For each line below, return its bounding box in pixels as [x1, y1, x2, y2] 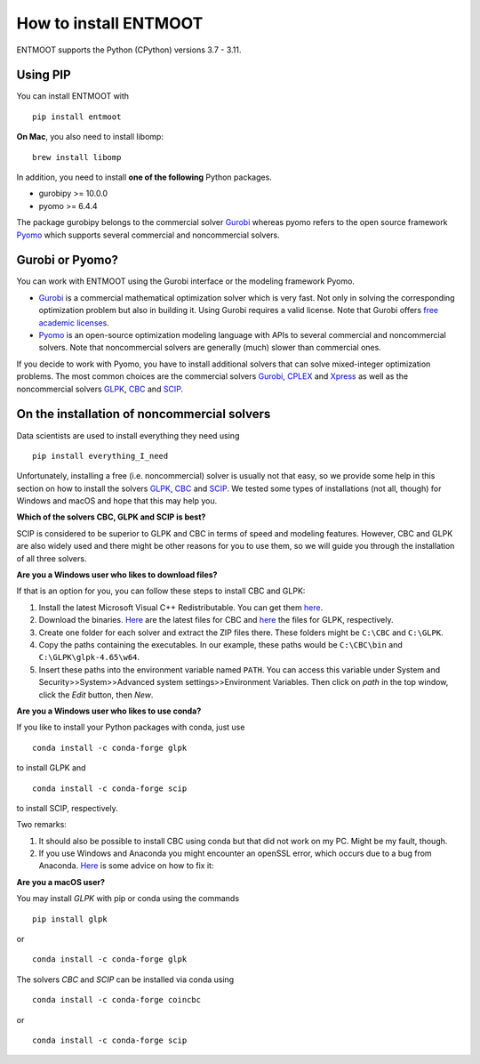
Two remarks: [16, 819, 67, 830]
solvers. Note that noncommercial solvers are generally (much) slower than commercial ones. [38, 343, 381, 353]
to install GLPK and [16, 762, 86, 773]
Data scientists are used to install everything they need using [16, 430, 240, 440]
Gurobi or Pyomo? [16, 253, 119, 268]
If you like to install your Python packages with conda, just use [16, 721, 245, 733]
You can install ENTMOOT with [16, 91, 129, 101]
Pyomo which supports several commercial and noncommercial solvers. [16, 230, 280, 240]
